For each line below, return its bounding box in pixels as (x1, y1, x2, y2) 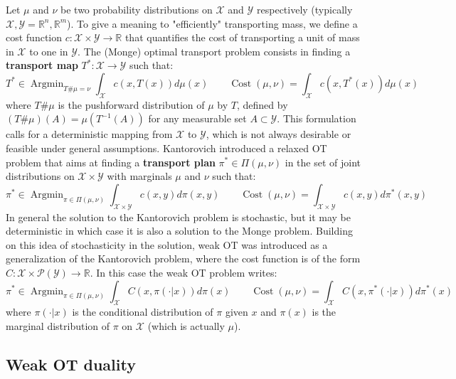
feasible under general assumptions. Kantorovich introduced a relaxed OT (6, 140, 327, 155)
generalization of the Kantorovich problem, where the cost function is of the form (6, 251, 361, 266)
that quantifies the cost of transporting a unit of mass (124, 30, 360, 45)
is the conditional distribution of (72, 304, 213, 319)
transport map (6, 58, 78, 73)
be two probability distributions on (60, 2, 213, 16)
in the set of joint (285, 154, 361, 169)
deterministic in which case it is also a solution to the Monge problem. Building (6, 223, 353, 238)
